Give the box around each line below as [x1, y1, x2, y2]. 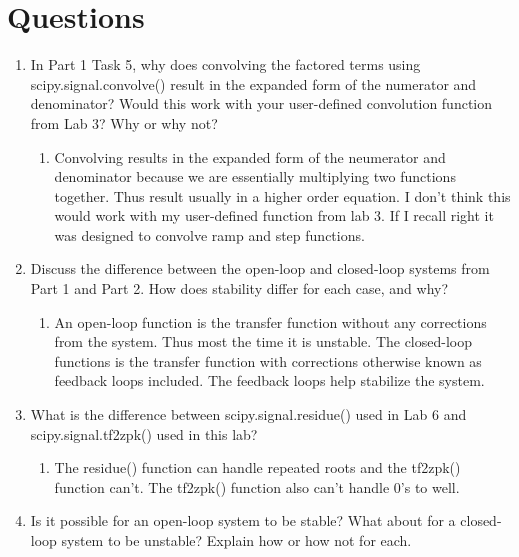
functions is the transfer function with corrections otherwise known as [54, 350, 482, 371]
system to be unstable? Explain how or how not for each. [61, 530, 412, 550]
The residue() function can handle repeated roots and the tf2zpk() [54, 457, 461, 478]
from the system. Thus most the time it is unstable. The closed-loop [54, 331, 473, 352]
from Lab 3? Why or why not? [30, 112, 218, 133]
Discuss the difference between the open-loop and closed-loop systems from [30, 258, 490, 279]
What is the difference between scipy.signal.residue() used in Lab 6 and [30, 404, 467, 425]
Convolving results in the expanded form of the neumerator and [54, 146, 446, 167]
